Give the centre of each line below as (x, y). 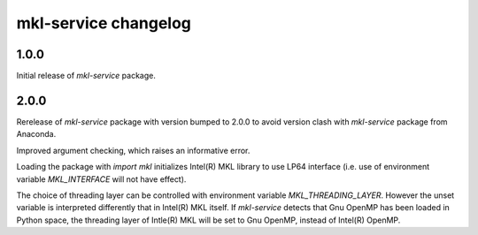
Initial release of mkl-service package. (86, 76)
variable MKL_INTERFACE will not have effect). (101, 179)
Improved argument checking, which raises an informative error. (133, 150)
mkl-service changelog (104, 23)
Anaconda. (36, 134)
